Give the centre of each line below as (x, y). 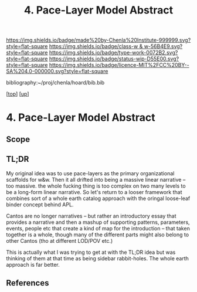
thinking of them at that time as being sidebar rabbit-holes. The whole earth (98, 258)
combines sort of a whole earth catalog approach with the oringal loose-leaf (98, 198)
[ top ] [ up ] (18, 94)
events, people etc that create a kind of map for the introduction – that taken (98, 228)
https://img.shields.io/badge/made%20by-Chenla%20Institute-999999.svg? (98, 40)
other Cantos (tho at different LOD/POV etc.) (60, 240)
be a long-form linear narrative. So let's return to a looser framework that (94, 192)
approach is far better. (33, 264)
